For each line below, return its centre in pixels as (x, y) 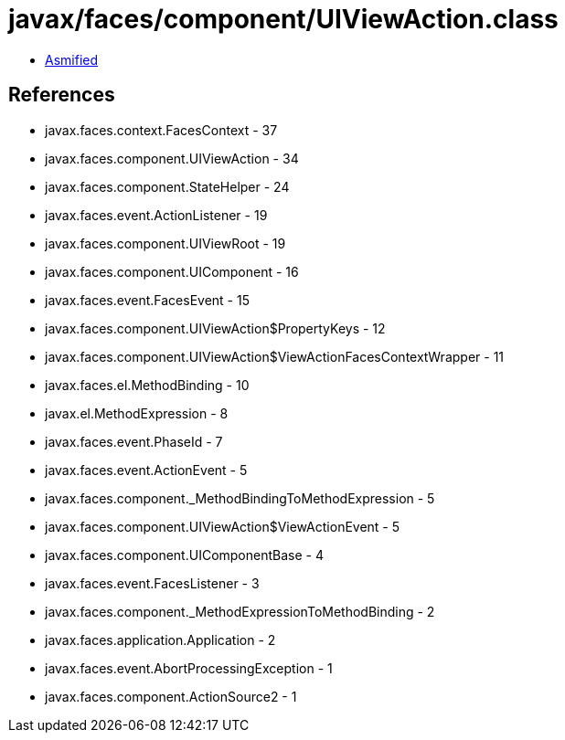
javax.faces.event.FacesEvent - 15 (147, 300)
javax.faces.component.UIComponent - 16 (172, 271)
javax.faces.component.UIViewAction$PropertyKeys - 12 (215, 328)
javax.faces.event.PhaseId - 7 (134, 441)
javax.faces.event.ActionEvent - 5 (146, 470)
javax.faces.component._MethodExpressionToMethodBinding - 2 (240, 611)
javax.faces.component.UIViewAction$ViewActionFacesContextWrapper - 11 (275, 356)
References (62, 95)
